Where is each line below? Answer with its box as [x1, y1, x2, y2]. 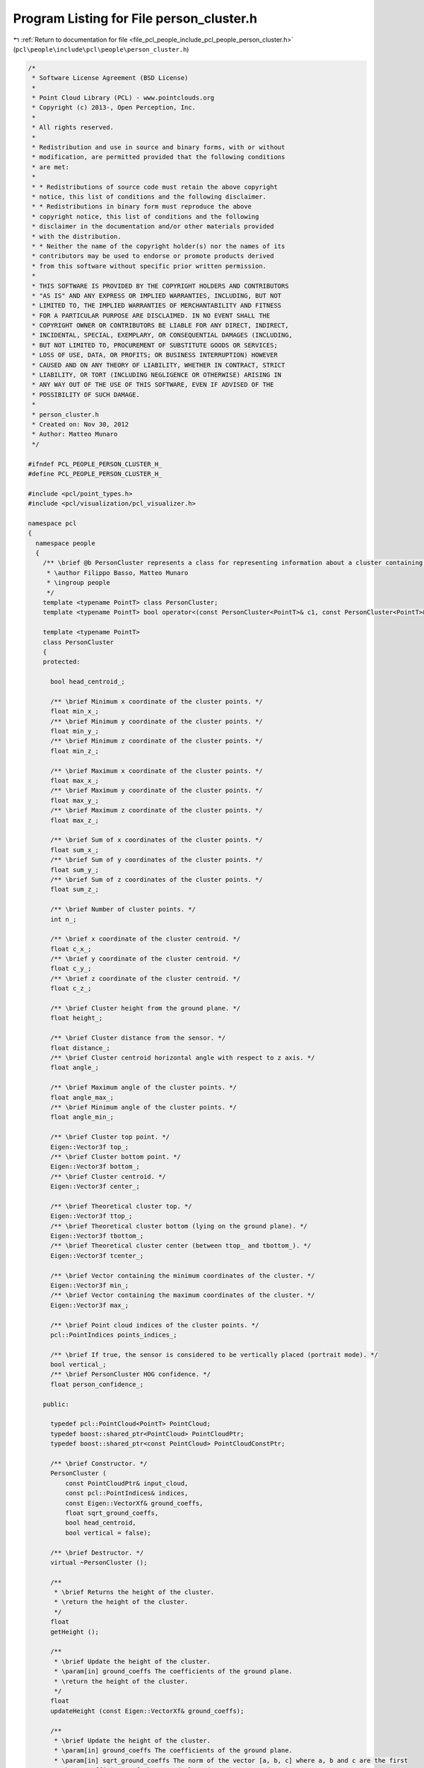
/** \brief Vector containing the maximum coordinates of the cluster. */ [50, 1291, 315, 1299]
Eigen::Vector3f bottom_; [50, 1163, 141, 1170]
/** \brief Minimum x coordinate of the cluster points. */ [50, 697, 263, 705]
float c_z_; [50, 984, 92, 993]
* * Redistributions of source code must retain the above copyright [32, 182, 278, 191]
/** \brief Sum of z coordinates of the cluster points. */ [50, 876, 263, 883]
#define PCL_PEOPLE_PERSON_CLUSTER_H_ [28, 470, 163, 477]
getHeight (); [50, 1627, 99, 1636]
